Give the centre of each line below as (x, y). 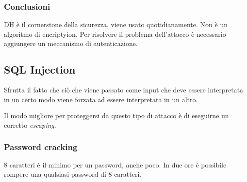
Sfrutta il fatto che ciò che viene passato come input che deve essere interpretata (124, 90)
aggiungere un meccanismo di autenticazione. (71, 43)
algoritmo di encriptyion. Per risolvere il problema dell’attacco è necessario (115, 34)
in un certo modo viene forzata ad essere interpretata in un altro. (101, 99)
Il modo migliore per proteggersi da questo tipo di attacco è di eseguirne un (116, 115)
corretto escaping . (30, 125)
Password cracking (41, 146)
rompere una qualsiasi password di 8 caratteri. (73, 174)
